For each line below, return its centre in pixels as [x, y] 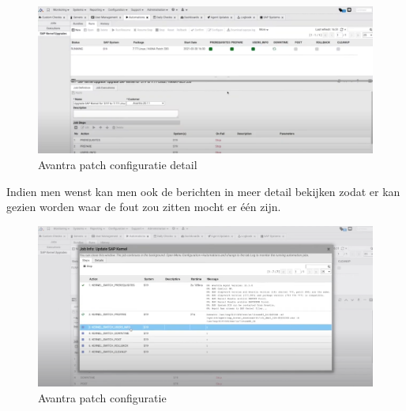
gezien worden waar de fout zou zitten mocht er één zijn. [144, 207]
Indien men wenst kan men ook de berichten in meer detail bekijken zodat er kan [203, 191]
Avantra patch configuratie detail [118, 164]
